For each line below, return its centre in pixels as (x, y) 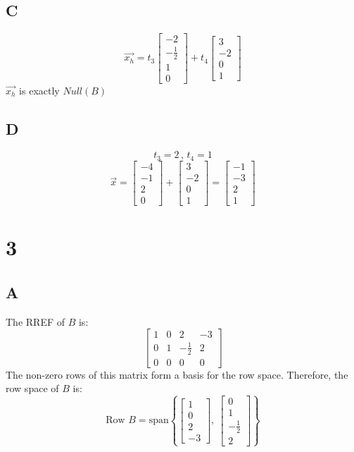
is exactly (39, 90)
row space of (32, 388)
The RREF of (35, 321)
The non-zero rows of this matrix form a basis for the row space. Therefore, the (177, 374)
